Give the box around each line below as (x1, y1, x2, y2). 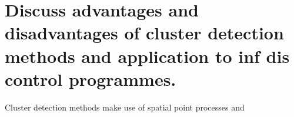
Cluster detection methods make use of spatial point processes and (5, 101, 245, 113)
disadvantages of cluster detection (5, 21, 284, 45)
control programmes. (5, 66, 176, 91)
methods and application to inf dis (5, 44, 290, 68)
